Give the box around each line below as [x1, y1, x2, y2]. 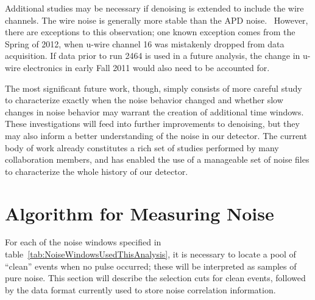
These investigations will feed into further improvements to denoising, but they [5, 117, 300, 130]
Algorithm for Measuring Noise [5, 200, 274, 225]
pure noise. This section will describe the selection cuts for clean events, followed [5, 271, 306, 284]
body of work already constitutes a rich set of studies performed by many [5, 141, 279, 154]
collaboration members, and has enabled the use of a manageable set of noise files [5, 153, 310, 166]
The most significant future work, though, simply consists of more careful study [5, 81, 302, 94]
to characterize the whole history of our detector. [5, 165, 188, 177]
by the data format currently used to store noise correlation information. [5, 283, 276, 296]
